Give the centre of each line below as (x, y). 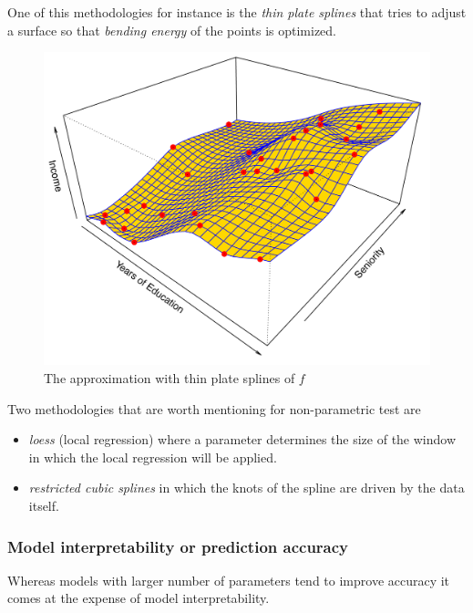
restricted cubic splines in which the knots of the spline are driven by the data (247, 488)
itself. (44, 505)
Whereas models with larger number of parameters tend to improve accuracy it (229, 580)
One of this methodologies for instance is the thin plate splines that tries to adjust (237, 12)
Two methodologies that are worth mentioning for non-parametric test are (214, 408)
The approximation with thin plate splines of (170, 378)
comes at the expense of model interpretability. (139, 598)
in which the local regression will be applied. (153, 457)
